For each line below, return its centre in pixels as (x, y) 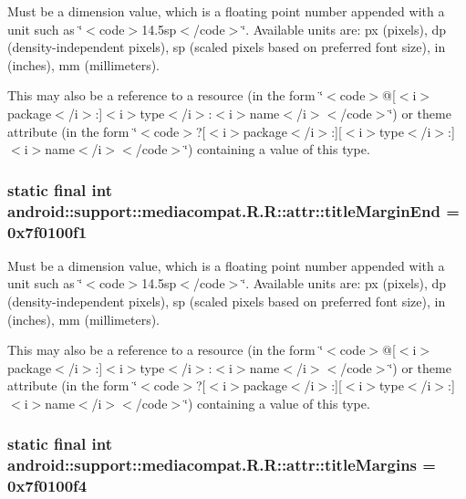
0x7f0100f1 (47, 231)
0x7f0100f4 (47, 486)
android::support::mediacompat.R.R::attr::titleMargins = (222, 465)
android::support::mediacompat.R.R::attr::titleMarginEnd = (233, 210)
